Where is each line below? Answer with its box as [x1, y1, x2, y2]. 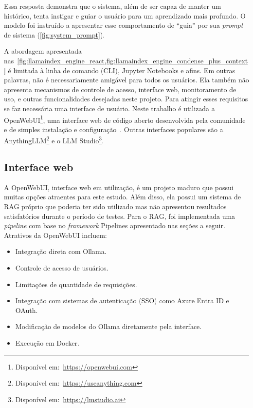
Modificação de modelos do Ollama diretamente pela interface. [15, 321, 202, 331]
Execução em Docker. [15, 337, 79, 348]
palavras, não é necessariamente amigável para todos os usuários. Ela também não [4, 75, 249, 85]
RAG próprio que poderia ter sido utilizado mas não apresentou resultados [4, 201, 227, 212]
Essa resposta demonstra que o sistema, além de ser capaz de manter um [4, 1, 221, 11]
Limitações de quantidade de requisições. [15, 279, 137, 289]
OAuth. [15, 305, 38, 315]
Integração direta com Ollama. [15, 246, 107, 256]
